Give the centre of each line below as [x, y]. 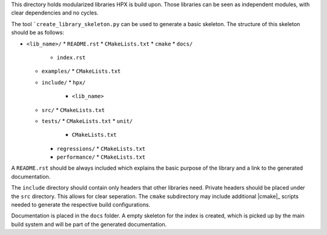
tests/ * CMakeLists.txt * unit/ [87, 121]
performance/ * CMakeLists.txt [101, 157]
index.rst [71, 57]
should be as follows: [38, 33]
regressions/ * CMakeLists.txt [101, 148]
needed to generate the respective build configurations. [81, 205]
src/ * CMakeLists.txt [73, 110]
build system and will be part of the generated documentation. [89, 224]
